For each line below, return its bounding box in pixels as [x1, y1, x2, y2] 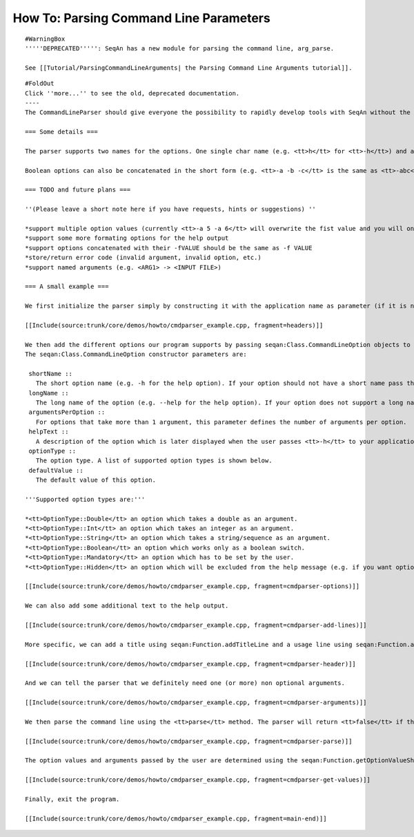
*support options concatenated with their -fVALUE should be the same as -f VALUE [25, 244, 313, 252]
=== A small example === [25, 283, 109, 290]
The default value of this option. [35, 476, 157, 484]
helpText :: [28, 428, 69, 435]
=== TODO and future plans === [25, 186, 131, 194]
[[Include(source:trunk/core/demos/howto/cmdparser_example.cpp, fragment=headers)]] [25, 321, 324, 329]
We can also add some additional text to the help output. [25, 602, 229, 610]
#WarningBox [25, 35, 66, 43]
